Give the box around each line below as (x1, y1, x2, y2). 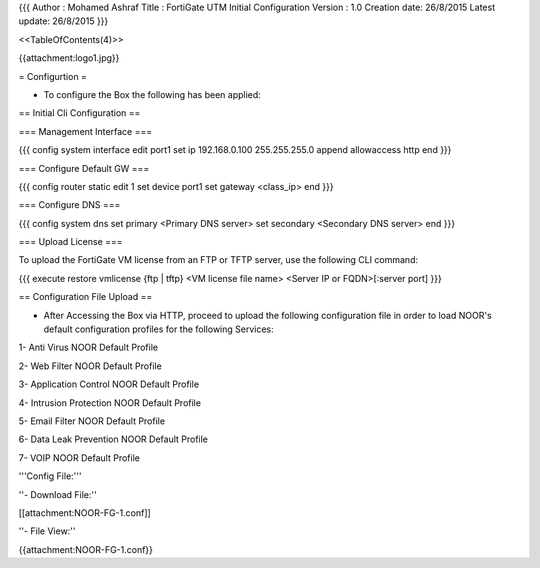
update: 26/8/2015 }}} (18, 15, 109, 27)
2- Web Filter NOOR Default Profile (18, 360, 162, 372)
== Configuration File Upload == (18, 291, 153, 303)
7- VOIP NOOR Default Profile (18, 451, 140, 464)
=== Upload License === (18, 236, 124, 248)
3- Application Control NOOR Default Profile (18, 378, 200, 390)
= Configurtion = (18, 70, 87, 82)
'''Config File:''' (18, 470, 82, 482)
